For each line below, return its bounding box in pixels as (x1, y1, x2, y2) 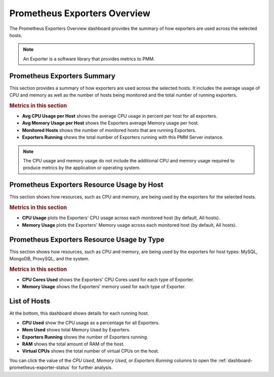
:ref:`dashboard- (218, 357, 253, 363)
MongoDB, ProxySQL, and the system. (9, 256, 90, 262)
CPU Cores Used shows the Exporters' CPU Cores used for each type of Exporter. (22, 277, 194, 283)
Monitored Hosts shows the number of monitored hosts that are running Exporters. (22, 127, 196, 133)
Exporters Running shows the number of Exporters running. (22, 334, 148, 340)
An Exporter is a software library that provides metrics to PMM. (23, 56, 155, 62)
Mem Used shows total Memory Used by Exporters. (22, 327, 131, 333)
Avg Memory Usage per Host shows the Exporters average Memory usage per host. (22, 120, 199, 126)
